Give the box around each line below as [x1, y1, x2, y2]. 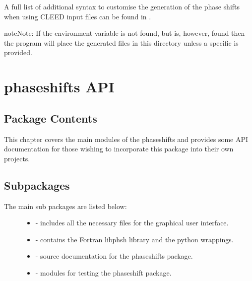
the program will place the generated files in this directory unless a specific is [4, 37, 239, 48]
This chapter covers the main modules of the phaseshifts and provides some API [4, 134, 249, 144]
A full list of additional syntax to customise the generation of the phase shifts [4, 1, 240, 11]
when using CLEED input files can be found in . [4, 11, 151, 21]
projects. [4, 153, 30, 163]
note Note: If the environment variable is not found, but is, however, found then [4, 28, 245, 38]
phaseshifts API [4, 76, 115, 97]
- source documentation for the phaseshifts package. [35, 251, 193, 261]
